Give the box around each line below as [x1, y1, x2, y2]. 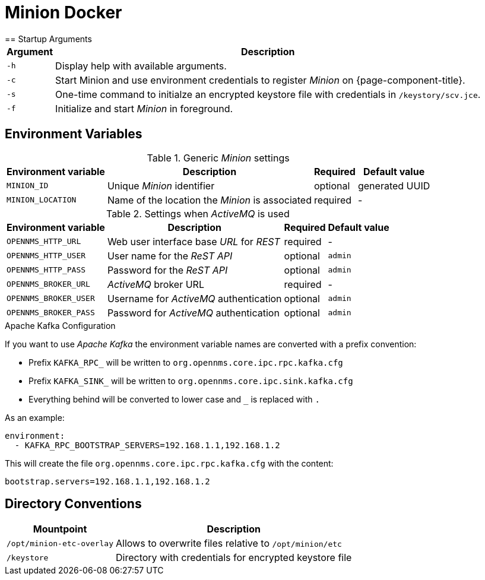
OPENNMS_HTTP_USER [7, 251, 86, 261]
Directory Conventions [5, 496, 142, 512]
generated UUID [357, 179, 430, 192]
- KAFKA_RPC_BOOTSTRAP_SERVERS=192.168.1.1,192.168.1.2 [14, 440, 280, 450]
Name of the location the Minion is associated [107, 194, 312, 206]
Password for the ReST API [107, 264, 228, 276]
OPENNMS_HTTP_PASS [7, 265, 86, 275]
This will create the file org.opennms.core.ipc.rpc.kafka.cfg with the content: [5, 458, 334, 468]
